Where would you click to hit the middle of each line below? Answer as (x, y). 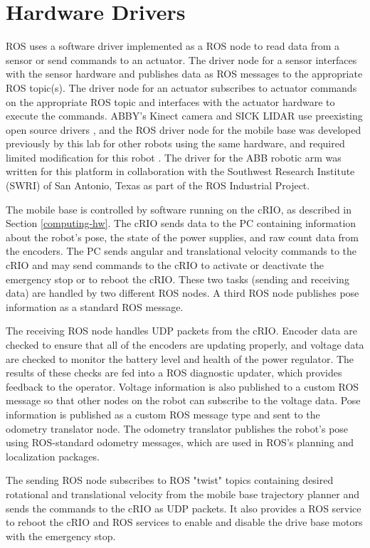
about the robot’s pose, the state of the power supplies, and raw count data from (182, 237)
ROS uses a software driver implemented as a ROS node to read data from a (173, 46)
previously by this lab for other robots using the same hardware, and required (175, 143)
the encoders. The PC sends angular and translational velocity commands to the (181, 251)
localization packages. (53, 456)
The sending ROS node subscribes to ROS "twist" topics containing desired (170, 480)
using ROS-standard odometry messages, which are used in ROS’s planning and (180, 442)
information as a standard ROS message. (95, 306)
